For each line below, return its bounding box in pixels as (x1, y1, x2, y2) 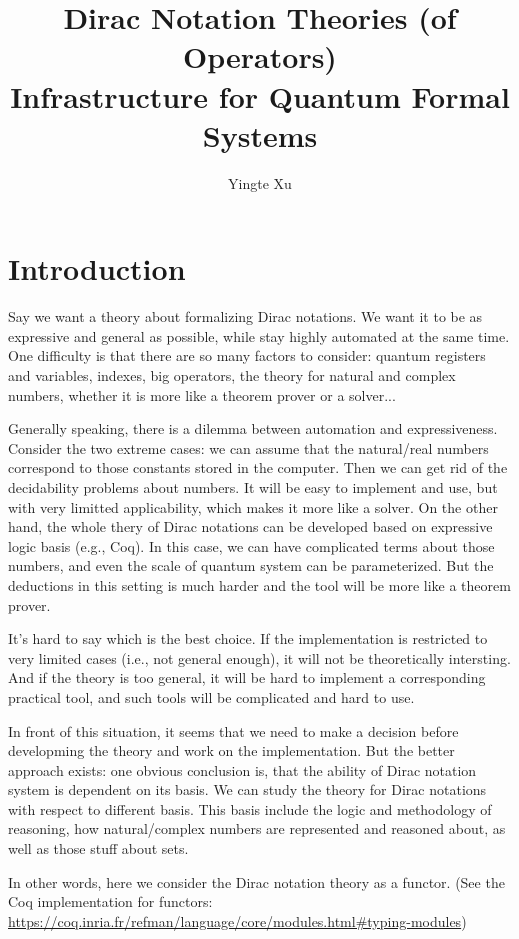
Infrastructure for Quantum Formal (10, 75, 510, 116)
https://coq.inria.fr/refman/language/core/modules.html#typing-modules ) (8, 910, 467, 931)
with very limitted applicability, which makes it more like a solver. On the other (8, 496, 498, 517)
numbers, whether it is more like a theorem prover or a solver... (8, 384, 396, 405)
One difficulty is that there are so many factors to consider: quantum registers (8, 345, 486, 366)
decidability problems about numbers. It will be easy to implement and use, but (8, 476, 498, 497)
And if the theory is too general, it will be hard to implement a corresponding (8, 667, 486, 688)
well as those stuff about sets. (8, 838, 189, 859)
